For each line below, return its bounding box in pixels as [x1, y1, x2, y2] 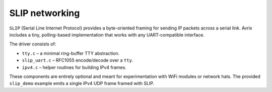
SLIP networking [9, 7, 80, 18]
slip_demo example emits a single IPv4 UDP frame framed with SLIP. [9, 80, 155, 86]
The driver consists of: [9, 41, 56, 47]
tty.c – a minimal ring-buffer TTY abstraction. [22, 50, 120, 56]
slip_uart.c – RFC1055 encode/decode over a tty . [22, 57, 133, 63]
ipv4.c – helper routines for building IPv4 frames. [22, 64, 127, 70]
